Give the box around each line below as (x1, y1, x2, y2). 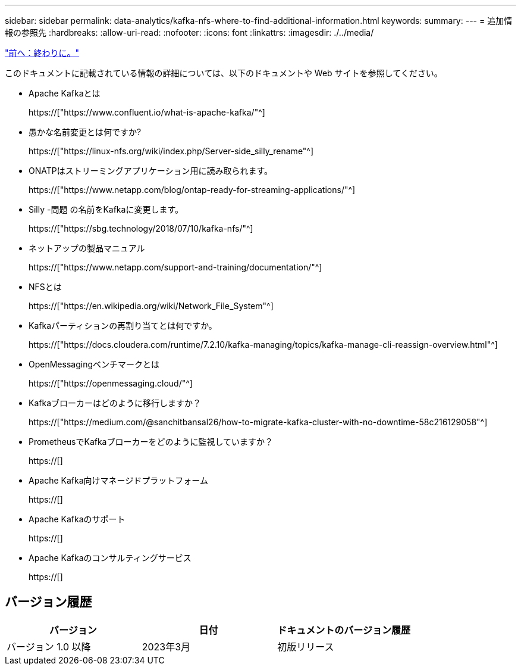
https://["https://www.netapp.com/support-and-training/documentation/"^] (29, 262, 322, 272)
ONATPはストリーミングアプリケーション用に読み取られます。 (29, 166, 273, 176)
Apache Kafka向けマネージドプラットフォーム (29, 475, 208, 485)
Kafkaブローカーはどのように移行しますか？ (29, 398, 201, 408)
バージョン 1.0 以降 (7, 640, 91, 653)
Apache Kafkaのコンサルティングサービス (29, 553, 192, 563)
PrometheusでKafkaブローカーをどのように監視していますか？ (29, 437, 274, 447)
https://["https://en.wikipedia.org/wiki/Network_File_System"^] (29, 301, 274, 311)
